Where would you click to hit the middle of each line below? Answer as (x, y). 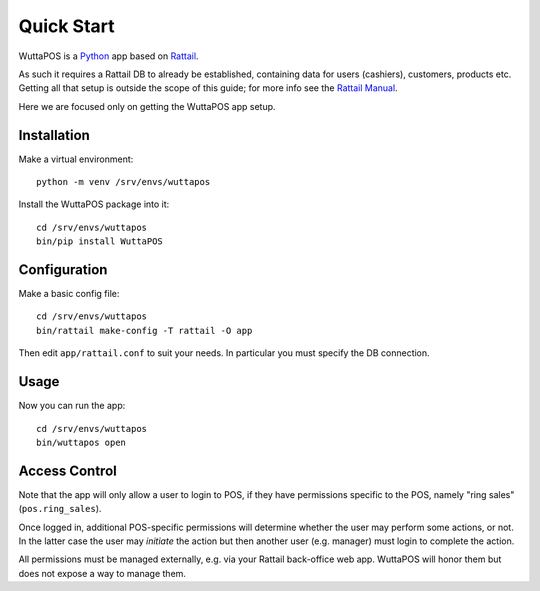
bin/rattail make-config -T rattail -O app (144, 330)
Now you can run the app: (72, 406)
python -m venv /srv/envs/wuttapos (123, 182)
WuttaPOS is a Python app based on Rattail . (108, 56)
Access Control (67, 470)
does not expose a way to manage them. (102, 573)
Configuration (63, 269)
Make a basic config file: (69, 294)
